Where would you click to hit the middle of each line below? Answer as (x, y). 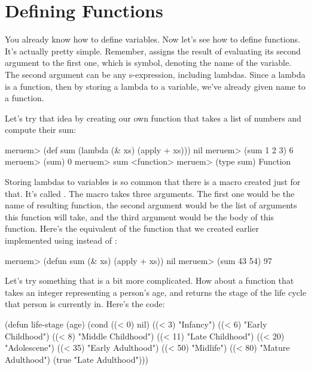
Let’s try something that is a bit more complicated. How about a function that (150, 280)
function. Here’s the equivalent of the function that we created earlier (132, 228)
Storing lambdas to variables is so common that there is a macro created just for (153, 182)
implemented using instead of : (61, 240)
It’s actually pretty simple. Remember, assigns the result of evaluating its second (153, 51)
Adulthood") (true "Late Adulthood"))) (77, 359)
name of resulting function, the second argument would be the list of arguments (151, 205)
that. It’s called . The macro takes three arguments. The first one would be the (150, 193)
